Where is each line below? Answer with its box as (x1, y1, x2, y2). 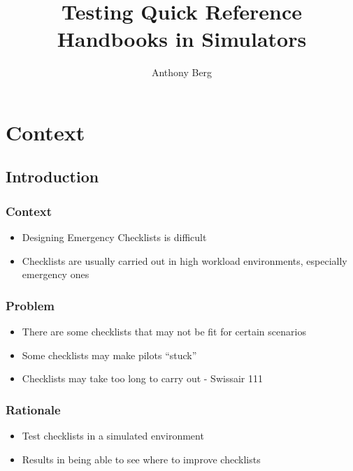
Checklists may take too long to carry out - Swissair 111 (22, 371, 263, 386)
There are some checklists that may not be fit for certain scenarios (22, 324, 306, 339)
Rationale (6, 400, 61, 418)
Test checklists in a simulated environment (22, 428, 204, 443)
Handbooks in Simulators (57, 24, 307, 53)
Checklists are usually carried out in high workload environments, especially (22, 253, 347, 268)
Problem (6, 296, 55, 314)
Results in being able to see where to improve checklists (22, 451, 261, 466)
